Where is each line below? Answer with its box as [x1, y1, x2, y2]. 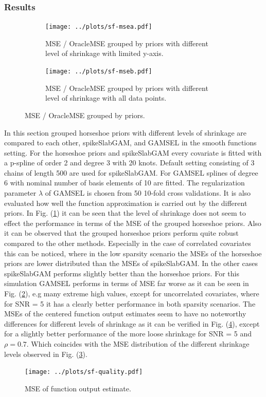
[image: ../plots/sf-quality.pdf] [25, 368, 143, 376]
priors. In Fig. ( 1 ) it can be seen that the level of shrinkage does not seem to [4, 207, 246, 218]
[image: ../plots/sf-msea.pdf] [45, 23, 152, 31]
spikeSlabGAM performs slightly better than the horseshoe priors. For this [4, 268, 239, 278]
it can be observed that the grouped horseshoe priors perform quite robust [4, 228, 239, 238]
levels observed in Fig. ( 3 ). [4, 348, 87, 359]
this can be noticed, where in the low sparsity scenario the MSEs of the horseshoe [4, 248, 262, 258]
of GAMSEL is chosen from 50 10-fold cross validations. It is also [45, 187, 251, 198]
